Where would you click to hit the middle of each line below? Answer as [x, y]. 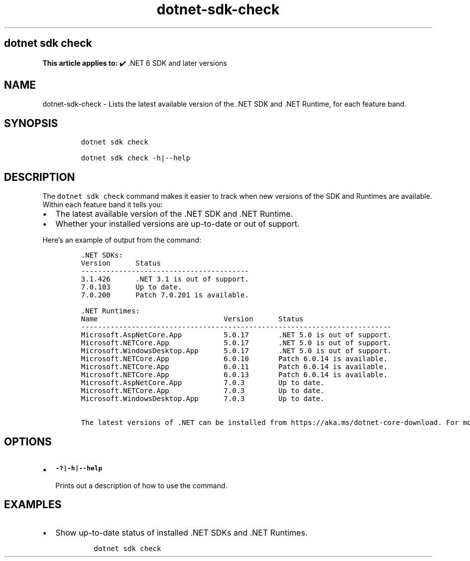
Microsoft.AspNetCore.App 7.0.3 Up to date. [203, 383]
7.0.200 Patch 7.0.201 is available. [165, 295]
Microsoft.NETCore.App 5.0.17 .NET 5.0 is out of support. [236, 343]
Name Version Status [192, 319]
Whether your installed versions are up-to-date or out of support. [177, 224]
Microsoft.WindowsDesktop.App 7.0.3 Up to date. [203, 399]
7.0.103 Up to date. [131, 287]
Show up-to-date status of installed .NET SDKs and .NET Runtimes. [181, 532]
